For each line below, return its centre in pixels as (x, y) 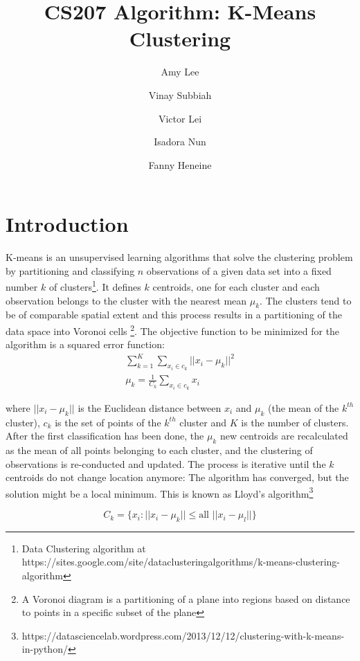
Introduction (67, 224)
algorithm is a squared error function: (85, 344)
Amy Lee (180, 72)
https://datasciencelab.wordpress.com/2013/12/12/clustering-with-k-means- (183, 635)
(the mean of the (304, 407)
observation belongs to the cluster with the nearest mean (126, 300)
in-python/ (45, 649)
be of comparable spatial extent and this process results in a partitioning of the (174, 315)
